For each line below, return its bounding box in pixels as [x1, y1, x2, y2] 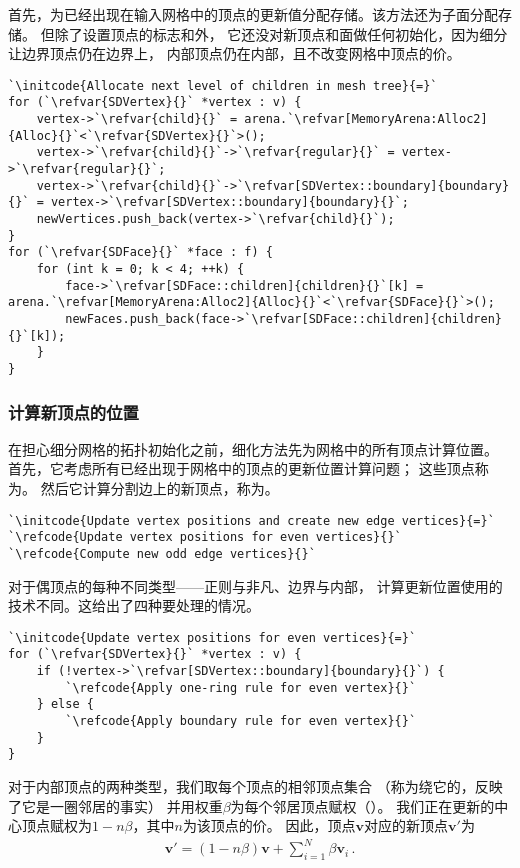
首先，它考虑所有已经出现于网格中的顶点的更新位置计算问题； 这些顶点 [8, 458, 475, 479]
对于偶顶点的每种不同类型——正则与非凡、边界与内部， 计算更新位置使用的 [8, 575, 503, 596]
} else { [36, 697, 94, 712]
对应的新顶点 [364, 815, 449, 836]
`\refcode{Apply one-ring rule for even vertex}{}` [65, 680, 417, 695]
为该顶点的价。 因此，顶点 [182, 815, 356, 836]
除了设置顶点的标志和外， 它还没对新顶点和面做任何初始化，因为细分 [54, 23, 508, 44]
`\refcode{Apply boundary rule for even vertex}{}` [65, 714, 417, 729]
